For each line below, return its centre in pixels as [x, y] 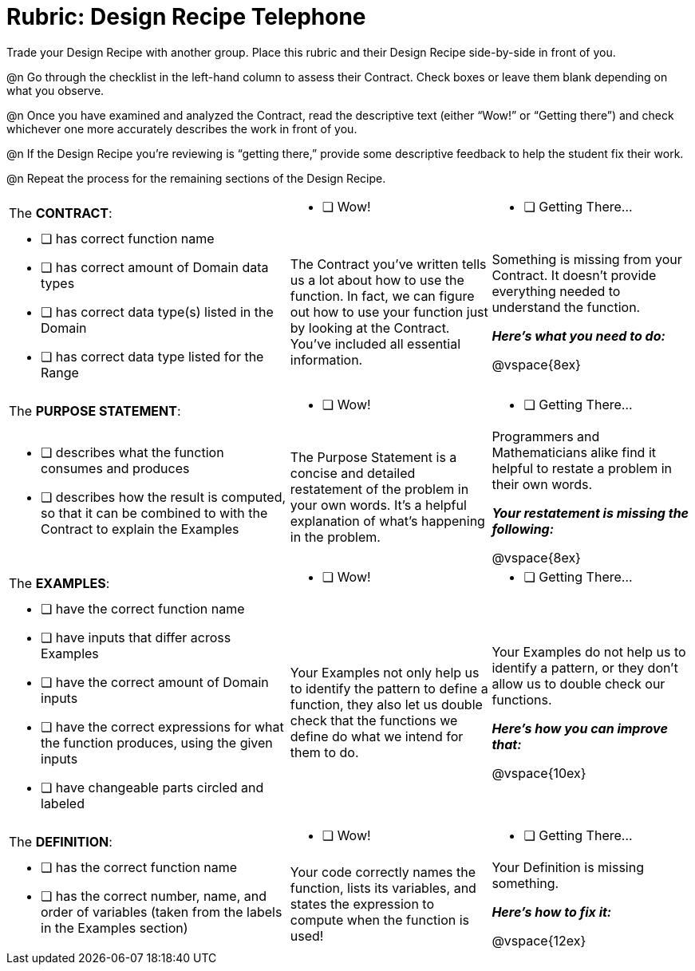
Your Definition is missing [568, 867]
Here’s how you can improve [580, 728]
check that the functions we [374, 720]
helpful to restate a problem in [582, 468]
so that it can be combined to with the [154, 513]
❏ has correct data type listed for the [152, 356]
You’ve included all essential [375, 343]
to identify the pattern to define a [389, 688]
